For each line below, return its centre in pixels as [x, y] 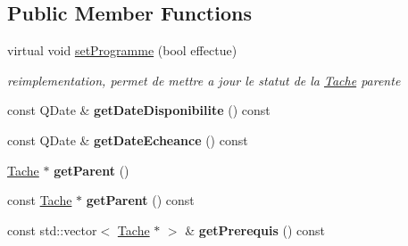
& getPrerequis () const [255, 230]
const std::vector [52, 230]
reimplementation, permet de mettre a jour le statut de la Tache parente [204, 80]
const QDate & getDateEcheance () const [128, 139]
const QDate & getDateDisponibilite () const [139, 110]
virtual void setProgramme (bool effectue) [122, 50]
